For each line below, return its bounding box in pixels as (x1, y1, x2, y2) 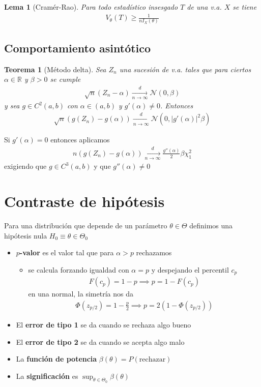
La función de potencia (16, 353, 97, 364)
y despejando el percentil (151, 264, 229, 275)
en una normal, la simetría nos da (28, 288, 133, 299)
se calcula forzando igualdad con (28, 264, 129, 275)
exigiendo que (4, 161, 47, 171)
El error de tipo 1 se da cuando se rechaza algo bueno (16, 319, 191, 330)
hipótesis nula (4, 230, 47, 241)
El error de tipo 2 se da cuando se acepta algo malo (16, 336, 185, 347)
